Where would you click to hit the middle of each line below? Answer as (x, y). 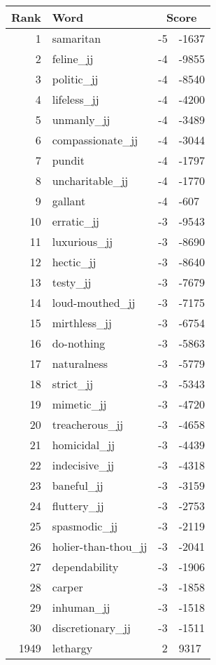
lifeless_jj (75, 99)
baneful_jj (78, 485)
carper (67, 587)
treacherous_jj (88, 424)
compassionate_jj (95, 140)
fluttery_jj (78, 506)
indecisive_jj (83, 465)
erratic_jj (75, 221)
